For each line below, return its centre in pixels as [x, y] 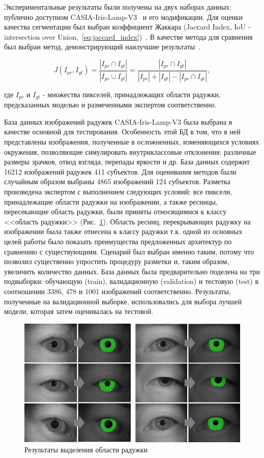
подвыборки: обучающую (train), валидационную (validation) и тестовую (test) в [131, 281]
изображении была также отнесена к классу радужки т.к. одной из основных [123, 231]
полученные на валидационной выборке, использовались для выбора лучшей [123, 301]
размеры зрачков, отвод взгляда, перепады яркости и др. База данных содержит [127, 162]
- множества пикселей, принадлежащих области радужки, [132, 94]
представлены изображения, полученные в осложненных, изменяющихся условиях [132, 142]
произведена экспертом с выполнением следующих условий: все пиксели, [118, 192]
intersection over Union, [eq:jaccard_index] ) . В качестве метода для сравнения [128, 36]
